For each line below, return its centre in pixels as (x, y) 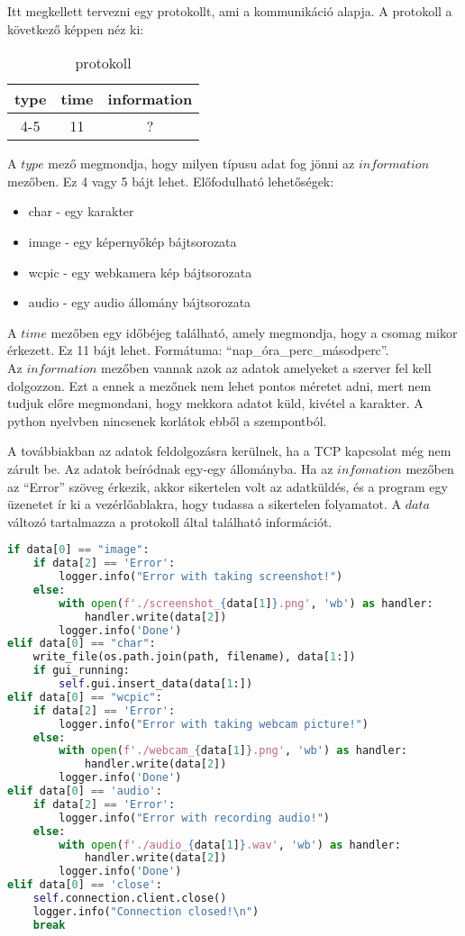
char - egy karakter (81, 211)
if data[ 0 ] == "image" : (78, 550)
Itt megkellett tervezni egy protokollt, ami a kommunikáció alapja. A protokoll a (230, 11)
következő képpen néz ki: (76, 28)
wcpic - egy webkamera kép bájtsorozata (140, 272)
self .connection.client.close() (130, 899)
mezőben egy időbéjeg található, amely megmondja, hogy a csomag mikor (254, 332)
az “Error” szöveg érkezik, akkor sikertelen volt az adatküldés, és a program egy (228, 486)
